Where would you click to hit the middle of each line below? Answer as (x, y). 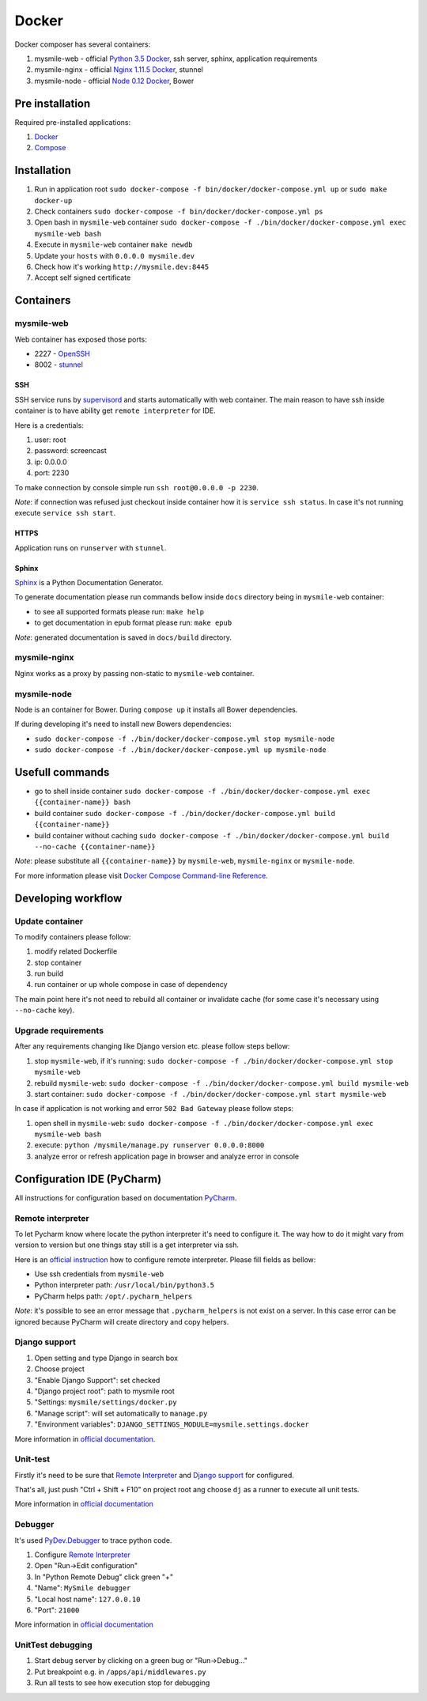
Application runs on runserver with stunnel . (91, 548)
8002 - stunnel (59, 365)
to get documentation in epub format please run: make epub (133, 623)
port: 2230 (52, 473)
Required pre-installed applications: (72, 122)
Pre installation (53, 103)
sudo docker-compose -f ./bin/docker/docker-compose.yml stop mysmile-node (185, 739)
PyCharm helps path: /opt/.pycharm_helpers (113, 1296)
